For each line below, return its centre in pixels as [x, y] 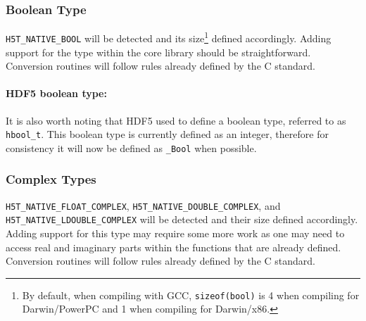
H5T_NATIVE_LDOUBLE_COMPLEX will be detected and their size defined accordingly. [182, 219]
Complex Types [51, 179]
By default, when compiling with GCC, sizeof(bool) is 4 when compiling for [191, 295]
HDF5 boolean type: [56, 93]
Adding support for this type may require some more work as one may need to [175, 233]
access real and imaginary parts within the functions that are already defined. [173, 247]
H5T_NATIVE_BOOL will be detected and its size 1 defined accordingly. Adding [169, 37]
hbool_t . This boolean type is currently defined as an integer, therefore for [167, 134]
